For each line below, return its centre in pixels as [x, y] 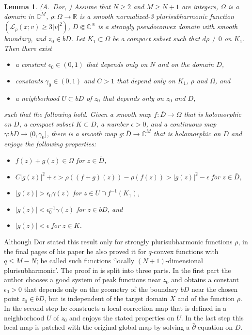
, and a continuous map [181, 123]
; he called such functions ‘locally [85, 261]
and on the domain [186, 64]
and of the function [206, 298]
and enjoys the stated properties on [122, 317]
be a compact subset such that [156, 39]
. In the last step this [212, 317]
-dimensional [184, 261]
